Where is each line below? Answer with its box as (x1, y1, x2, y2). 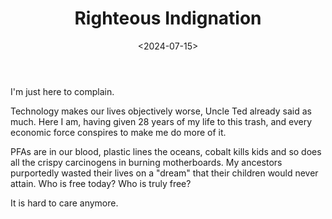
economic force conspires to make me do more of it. (10, 126, 227, 138)
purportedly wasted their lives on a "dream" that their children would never (10, 167, 319, 179)
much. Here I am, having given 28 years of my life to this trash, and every (10, 115, 313, 127)
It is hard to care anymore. (10, 197, 119, 209)
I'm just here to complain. (10, 85, 115, 97)
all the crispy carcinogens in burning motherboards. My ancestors (10, 156, 283, 168)
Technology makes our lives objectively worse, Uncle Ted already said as (10, 105, 312, 117)
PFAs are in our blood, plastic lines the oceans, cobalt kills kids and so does (10, 145, 322, 157)
